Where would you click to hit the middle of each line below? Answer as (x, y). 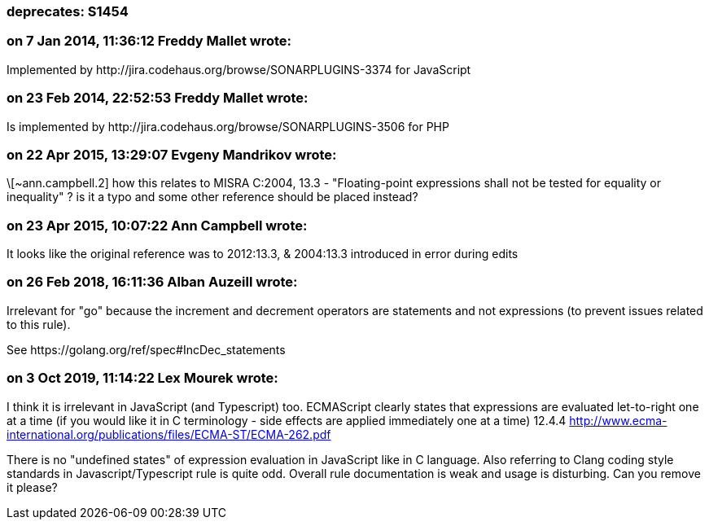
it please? (32, 487)
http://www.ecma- (618, 420)
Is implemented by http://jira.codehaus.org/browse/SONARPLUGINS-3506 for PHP (228, 126)
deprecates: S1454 (68, 11)
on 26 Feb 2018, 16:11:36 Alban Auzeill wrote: (152, 282)
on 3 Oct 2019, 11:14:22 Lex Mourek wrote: (142, 378)
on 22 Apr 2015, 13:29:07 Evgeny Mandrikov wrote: (172, 154)
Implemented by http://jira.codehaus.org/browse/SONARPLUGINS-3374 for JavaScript (239, 69)
